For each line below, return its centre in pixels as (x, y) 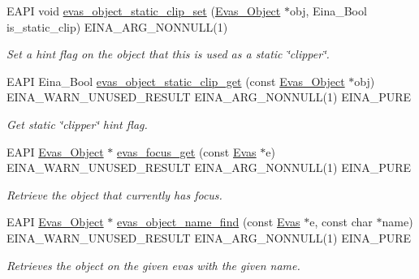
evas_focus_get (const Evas (187, 151)
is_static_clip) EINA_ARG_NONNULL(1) (117, 26)
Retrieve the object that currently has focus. (114, 194)
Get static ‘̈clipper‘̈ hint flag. (77, 124)
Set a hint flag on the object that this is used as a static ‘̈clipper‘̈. (168, 54)
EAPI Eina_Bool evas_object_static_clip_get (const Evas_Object (176, 81)
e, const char (341, 222)
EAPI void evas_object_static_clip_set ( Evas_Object (144, 11)
